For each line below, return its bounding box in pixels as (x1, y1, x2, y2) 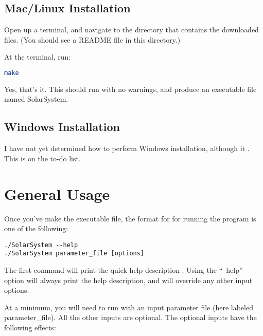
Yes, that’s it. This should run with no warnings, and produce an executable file (4, 83, 257, 94)
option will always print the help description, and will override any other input (4, 274, 253, 285)
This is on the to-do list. (4, 153, 81, 163)
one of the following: (4, 223, 68, 234)
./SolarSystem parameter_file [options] (4, 250, 145, 257)
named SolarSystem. (4, 94, 68, 104)
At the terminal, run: (4, 51, 71, 62)
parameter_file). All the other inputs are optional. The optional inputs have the (4, 312, 257, 323)
